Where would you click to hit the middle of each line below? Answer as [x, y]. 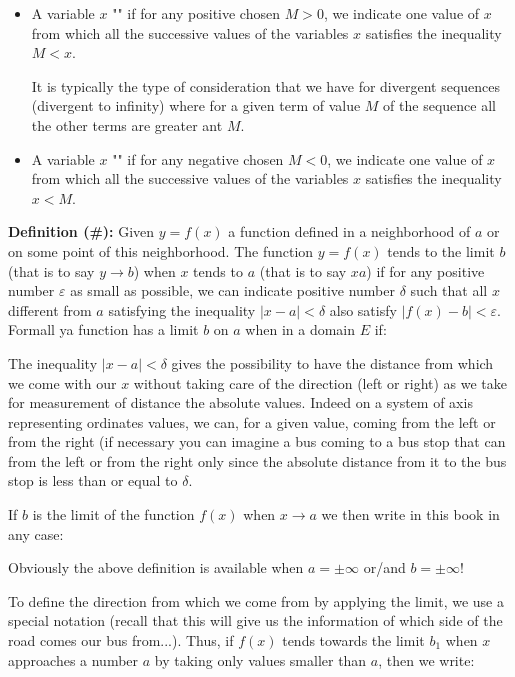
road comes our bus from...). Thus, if [121, 640]
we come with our [62, 382]
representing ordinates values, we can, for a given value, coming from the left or [252, 421]
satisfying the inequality [182, 309]
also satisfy [363, 309]
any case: [36, 533]
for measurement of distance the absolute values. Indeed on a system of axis [240, 402]
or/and [384, 567]
